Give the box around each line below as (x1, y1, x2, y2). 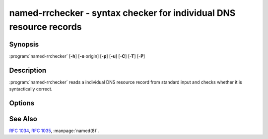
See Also (9, 114, 37, 123)
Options (9, 99, 35, 107)
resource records (9, 21, 82, 32)
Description (9, 66, 47, 74)
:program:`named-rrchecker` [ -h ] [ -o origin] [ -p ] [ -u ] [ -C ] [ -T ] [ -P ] (9, 53, 145, 59)
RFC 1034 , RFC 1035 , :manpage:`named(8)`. (9, 128, 99, 134)
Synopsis (9, 40, 39, 48)
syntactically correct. (9, 86, 53, 92)
